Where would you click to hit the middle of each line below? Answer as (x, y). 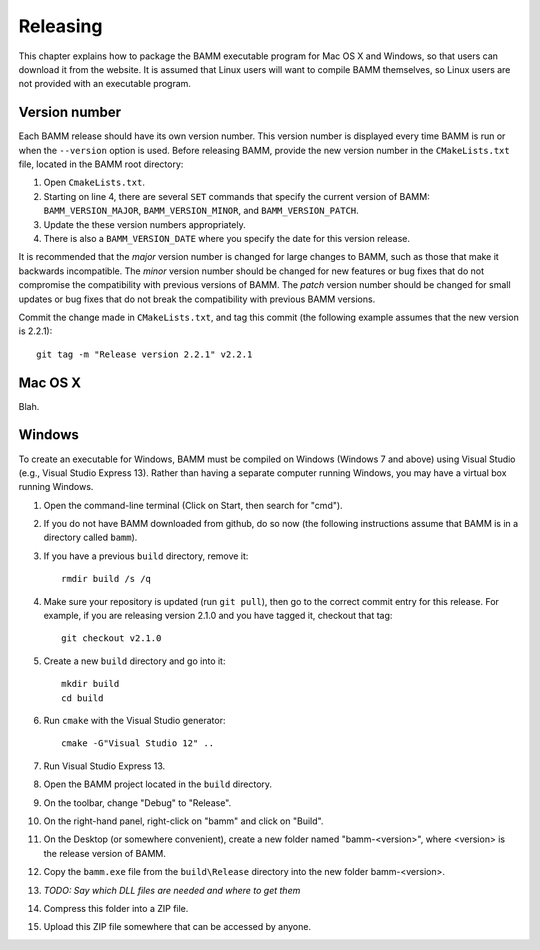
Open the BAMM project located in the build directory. (158, 784)
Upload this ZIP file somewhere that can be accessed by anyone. (177, 927)
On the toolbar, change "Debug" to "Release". (137, 802)
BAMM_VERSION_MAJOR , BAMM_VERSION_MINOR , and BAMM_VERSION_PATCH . (201, 211)
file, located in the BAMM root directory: (101, 164)
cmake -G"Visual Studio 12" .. (138, 743)
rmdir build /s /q (106, 579)
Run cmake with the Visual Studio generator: (134, 720)
